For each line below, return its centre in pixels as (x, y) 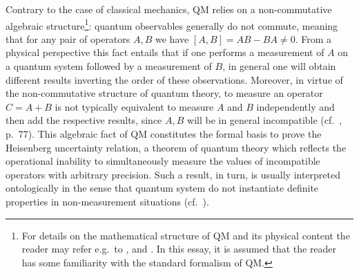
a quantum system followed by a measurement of (109, 66)
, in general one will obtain (279, 66)
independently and (295, 106)
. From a (313, 38)
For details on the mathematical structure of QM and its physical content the (186, 235)
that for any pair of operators (68, 38)
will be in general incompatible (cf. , (265, 120)
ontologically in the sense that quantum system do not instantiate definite (162, 188)
